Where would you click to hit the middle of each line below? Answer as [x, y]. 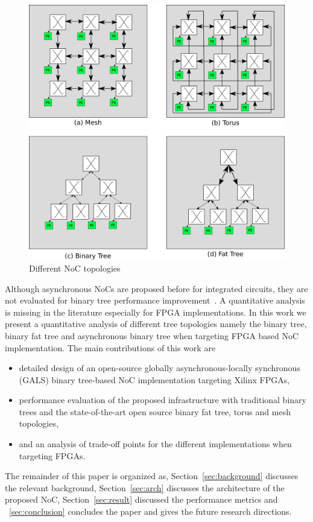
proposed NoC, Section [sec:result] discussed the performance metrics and [141, 499]
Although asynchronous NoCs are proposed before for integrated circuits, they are [156, 288]
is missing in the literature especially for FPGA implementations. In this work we [156, 312]
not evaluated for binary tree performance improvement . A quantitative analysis [155, 300]
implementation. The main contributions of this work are [110, 347]
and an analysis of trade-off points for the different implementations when [155, 444]
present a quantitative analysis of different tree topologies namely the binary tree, [156, 324]
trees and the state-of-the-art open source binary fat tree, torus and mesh [155, 411]
